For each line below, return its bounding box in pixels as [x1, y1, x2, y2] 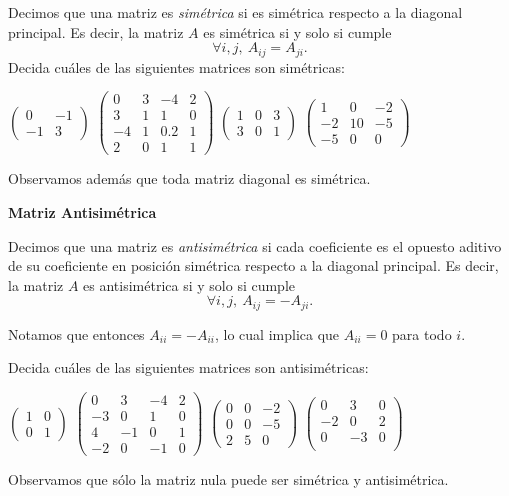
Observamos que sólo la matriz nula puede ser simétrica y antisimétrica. [8, 469, 449, 490]
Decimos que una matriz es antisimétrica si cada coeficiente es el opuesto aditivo [8, 235, 502, 256]
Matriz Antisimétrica [8, 202, 157, 223]
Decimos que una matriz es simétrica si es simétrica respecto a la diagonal [8, 2, 463, 22]
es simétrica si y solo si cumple [203, 21, 392, 42]
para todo [392, 323, 452, 344]
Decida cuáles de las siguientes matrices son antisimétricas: [8, 357, 369, 378]
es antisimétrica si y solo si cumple [83, 274, 296, 295]
